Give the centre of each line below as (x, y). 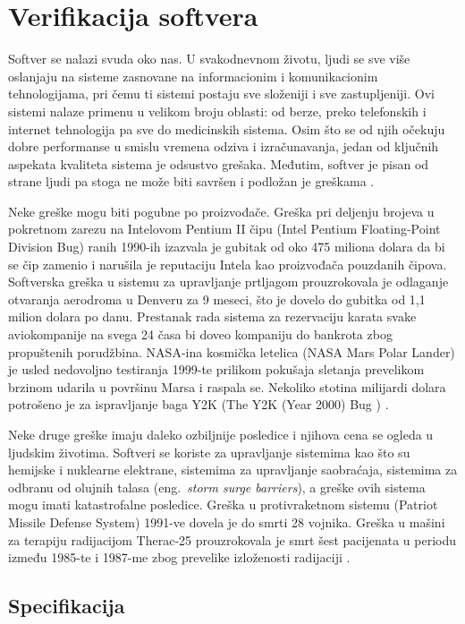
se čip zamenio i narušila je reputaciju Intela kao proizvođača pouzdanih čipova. (228, 264)
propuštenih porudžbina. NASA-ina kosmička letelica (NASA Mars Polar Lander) (232, 351)
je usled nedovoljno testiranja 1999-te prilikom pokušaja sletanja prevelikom (216, 369)
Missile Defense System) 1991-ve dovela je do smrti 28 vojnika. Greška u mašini (227, 521)
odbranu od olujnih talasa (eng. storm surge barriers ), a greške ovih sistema (217, 487)
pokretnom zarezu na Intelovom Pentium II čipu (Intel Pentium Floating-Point (224, 229)
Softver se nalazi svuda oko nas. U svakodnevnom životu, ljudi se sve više (209, 59)
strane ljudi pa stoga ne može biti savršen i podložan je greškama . (191, 181)
